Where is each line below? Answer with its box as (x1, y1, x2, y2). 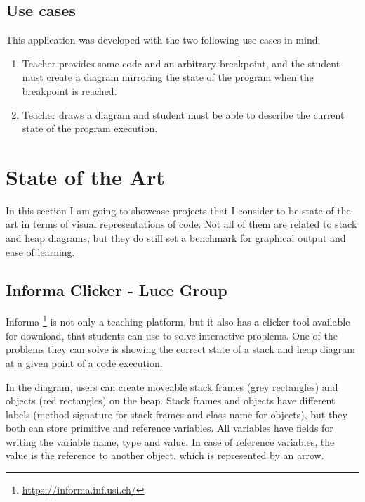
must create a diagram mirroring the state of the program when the (22, 70, 314, 84)
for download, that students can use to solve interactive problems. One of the (6, 328, 338, 342)
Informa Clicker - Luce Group (6, 278, 227, 300)
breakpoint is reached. (22, 83, 117, 98)
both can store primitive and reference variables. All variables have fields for (6, 420, 333, 435)
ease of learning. (6, 244, 75, 259)
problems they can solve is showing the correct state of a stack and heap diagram (6, 342, 355, 356)
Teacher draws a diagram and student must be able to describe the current (22, 107, 345, 122)
